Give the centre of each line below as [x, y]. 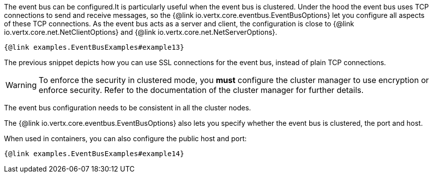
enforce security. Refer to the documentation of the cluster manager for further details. [201, 90]
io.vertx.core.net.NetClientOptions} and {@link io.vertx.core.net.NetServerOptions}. [141, 32]
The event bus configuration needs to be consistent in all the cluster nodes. [128, 108]
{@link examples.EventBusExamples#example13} [94, 47]
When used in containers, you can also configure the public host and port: [126, 138]
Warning [21, 85]
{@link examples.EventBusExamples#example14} [94, 154]
